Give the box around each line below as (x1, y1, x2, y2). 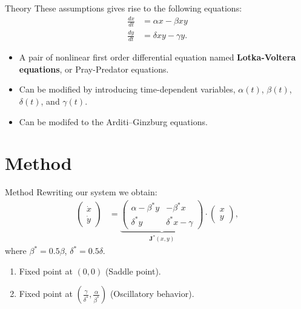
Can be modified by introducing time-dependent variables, (19, 83, 236, 96)
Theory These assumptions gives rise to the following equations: (5, 2, 242, 14)
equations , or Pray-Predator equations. (19, 62, 169, 75)
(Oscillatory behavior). (110, 287, 194, 300)
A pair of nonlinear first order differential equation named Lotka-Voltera (19, 51, 296, 63)
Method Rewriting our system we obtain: (5, 186, 157, 198)
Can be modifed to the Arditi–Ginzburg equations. (19, 115, 208, 128)
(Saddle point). (105, 264, 161, 277)
